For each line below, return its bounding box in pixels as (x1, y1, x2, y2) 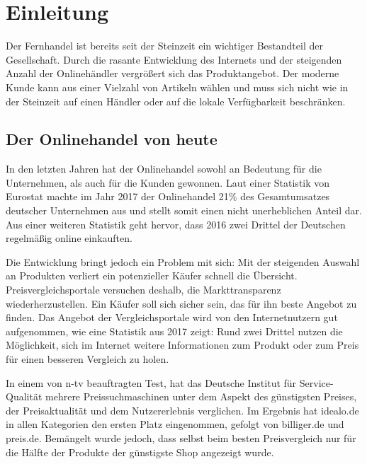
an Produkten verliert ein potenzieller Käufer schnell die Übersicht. (6, 268, 298, 283)
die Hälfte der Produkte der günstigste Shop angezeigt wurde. (6, 444, 274, 459)
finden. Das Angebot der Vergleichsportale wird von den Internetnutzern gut (6, 310, 338, 325)
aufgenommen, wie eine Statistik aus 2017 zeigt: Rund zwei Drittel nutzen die (6, 323, 343, 338)
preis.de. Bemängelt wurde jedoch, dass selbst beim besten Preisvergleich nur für (6, 430, 356, 445)
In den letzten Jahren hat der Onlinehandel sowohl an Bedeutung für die (6, 161, 322, 176)
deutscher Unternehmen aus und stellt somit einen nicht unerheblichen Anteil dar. (6, 203, 362, 218)
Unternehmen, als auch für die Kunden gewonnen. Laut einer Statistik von (6, 175, 330, 190)
